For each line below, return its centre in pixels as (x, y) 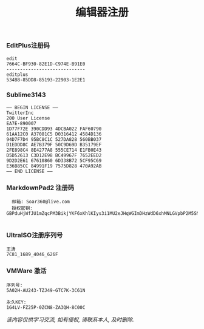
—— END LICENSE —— (29, 171)
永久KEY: (16, 302)
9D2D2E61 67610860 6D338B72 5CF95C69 (54, 161)
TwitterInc (20, 113)
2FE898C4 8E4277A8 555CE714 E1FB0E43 (54, 150)
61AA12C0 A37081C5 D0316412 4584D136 (54, 134)
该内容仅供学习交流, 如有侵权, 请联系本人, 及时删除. (70, 319)
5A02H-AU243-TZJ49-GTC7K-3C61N (46, 290)
